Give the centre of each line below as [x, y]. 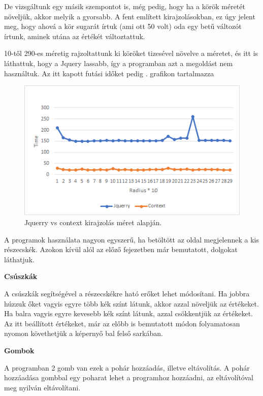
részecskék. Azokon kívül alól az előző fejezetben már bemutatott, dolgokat [121, 249]
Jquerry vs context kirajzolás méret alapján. [93, 222]
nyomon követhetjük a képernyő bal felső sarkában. [84, 333]
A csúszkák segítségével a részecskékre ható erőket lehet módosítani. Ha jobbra [127, 293]
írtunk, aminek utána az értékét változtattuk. [75, 36]
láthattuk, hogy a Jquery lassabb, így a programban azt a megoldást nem [119, 63]
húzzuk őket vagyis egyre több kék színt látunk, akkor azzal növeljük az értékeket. [131, 303]
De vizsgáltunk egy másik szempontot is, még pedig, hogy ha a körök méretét [125, 6]
